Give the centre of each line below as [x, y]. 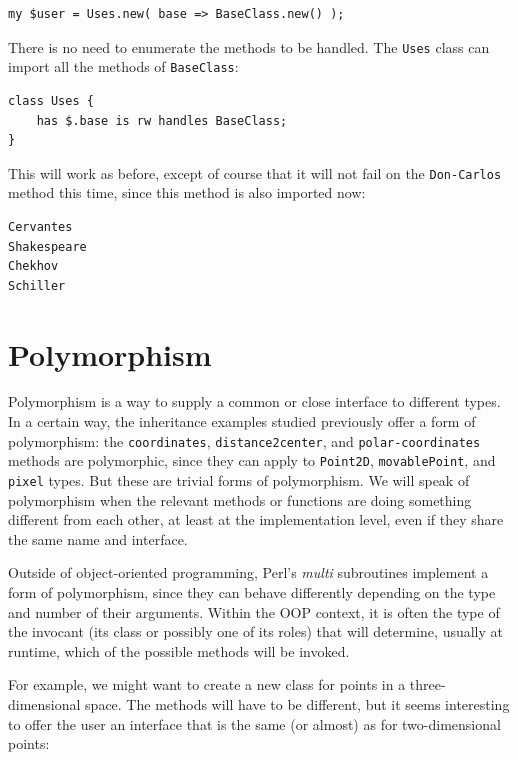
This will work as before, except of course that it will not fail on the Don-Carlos [255, 172]
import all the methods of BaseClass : [123, 66]
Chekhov [33, 266]
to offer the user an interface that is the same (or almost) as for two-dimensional [254, 723]
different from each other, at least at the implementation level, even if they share [256, 519]
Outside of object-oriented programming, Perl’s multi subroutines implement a [248, 572]
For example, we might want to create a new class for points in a [207, 684]
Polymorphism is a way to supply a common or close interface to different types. [254, 401]
